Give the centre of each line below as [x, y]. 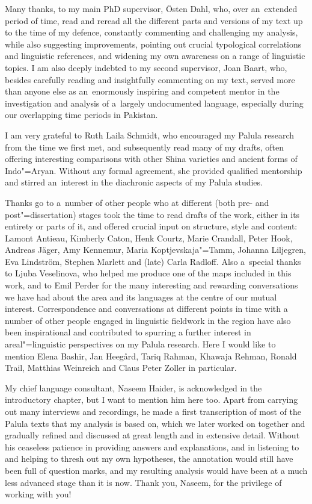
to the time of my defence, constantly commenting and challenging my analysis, [151, 32]
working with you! [38, 494]
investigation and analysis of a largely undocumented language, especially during [154, 103]
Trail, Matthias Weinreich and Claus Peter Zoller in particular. [121, 368]
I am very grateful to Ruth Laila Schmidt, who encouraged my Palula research [150, 135]
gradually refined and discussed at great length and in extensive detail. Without [152, 435]
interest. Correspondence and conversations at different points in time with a [146, 309]
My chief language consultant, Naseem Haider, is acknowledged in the [133, 387]
